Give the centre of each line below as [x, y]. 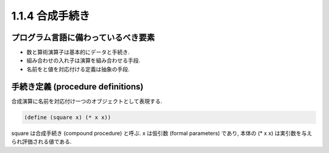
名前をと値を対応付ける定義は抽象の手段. [78, 69]
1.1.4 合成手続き [51, 16]
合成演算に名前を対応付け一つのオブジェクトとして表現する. [87, 101]
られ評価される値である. [41, 142]
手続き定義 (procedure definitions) [77, 86]
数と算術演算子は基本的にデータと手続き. [78, 52]
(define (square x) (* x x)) [68, 117]
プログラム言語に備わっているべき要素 [83, 37]
